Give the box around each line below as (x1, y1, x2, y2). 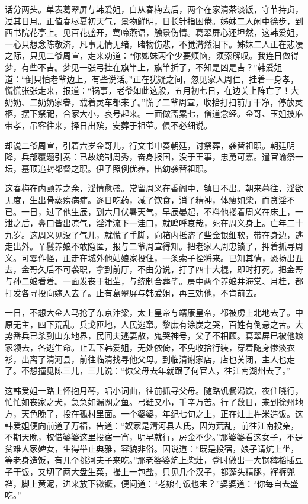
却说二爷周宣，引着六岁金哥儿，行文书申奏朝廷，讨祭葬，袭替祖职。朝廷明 (5, 139, 295, 151)
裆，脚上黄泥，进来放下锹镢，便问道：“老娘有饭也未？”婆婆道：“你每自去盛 (5, 477, 299, 489)
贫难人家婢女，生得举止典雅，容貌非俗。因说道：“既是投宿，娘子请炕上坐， (5, 442, 299, 454)
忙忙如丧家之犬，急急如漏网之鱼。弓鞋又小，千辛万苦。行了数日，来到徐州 (5, 396, 295, 408)
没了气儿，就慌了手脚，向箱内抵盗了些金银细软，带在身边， (62, 228, 295, 240)
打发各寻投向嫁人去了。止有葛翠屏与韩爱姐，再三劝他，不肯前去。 (5, 286, 262, 298)
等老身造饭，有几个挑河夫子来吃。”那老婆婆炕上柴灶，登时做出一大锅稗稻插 (5, 454, 295, 466)
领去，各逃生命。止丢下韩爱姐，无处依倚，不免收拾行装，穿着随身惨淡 (12, 341, 287, 354)
